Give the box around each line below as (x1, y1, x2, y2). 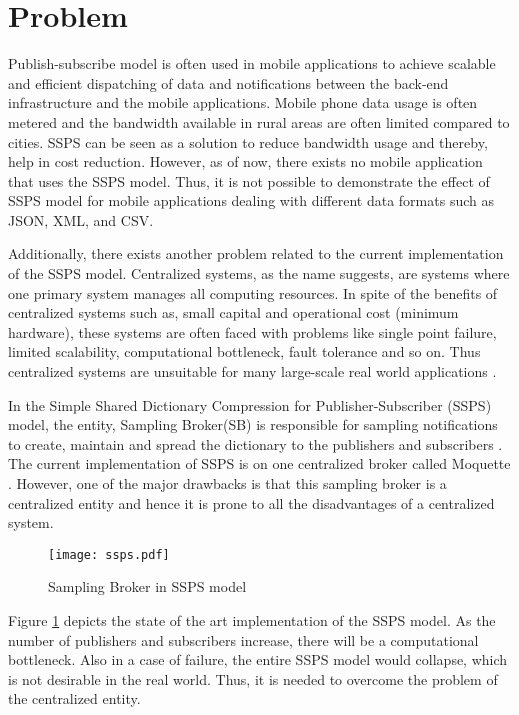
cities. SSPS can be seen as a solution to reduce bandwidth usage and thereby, (8, 131, 488, 152)
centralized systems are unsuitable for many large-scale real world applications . (8, 361, 497, 382)
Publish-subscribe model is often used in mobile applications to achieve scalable (8, 53, 496, 74)
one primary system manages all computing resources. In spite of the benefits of (8, 282, 498, 303)
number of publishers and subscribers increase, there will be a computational (8, 629, 479, 650)
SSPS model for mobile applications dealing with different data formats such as (8, 190, 494, 211)
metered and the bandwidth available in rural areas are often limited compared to (8, 111, 510, 132)
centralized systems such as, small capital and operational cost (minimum (8, 302, 459, 323)
